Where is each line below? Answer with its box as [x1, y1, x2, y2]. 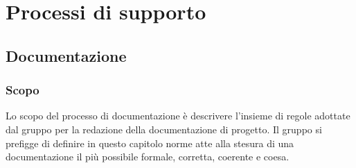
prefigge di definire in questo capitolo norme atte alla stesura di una [6, 135, 294, 150]
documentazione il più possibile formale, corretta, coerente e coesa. [6, 149, 290, 164]
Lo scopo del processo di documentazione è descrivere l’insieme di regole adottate [6, 108, 350, 123]
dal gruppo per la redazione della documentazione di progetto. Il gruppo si [6, 121, 322, 136]
